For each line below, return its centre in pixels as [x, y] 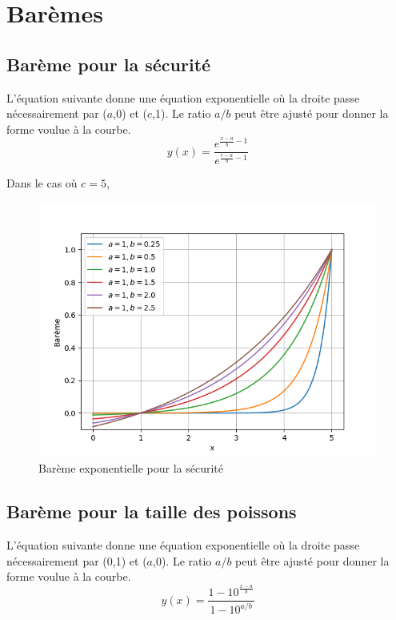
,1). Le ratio [182, 113]
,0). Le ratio [182, 560]
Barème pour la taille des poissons [152, 511]
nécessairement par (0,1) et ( [77, 560]
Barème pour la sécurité [109, 64]
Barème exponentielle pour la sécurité [131, 468]
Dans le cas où [42, 182]
